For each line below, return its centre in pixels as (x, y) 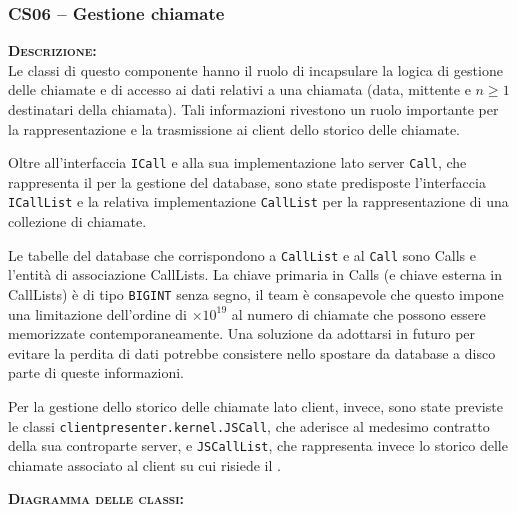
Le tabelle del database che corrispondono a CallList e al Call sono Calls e (242, 254)
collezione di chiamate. (77, 221)
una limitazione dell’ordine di (97, 313)
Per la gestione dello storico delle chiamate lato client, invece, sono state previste (255, 405)
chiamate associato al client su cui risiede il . (144, 464)
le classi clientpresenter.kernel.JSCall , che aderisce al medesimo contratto (249, 425)
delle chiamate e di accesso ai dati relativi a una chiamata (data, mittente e (239, 89)
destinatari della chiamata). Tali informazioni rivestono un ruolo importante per (253, 109)
